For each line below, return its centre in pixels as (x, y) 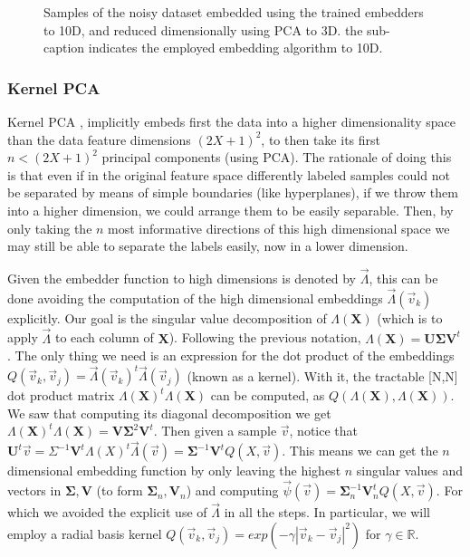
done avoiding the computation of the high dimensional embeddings (195, 298)
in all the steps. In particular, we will (327, 512)
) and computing (232, 490)
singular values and (410, 471)
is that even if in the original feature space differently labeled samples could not (229, 174)
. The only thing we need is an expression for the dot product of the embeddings (231, 355)
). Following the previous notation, (265, 337)
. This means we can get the (360, 451)
